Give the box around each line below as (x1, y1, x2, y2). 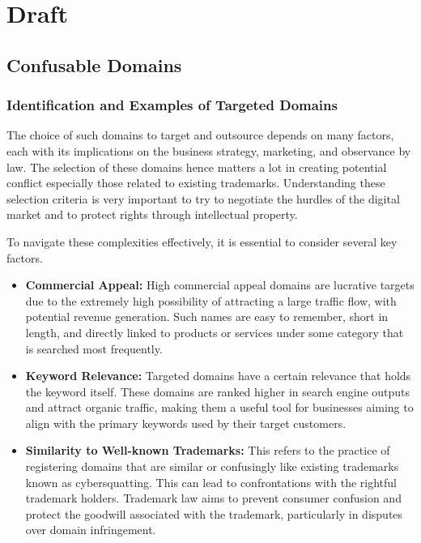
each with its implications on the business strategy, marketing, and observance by (6, 142, 411, 159)
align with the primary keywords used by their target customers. (25, 414, 347, 431)
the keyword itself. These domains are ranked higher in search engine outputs (25, 383, 410, 400)
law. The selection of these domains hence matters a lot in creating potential (6, 158, 387, 175)
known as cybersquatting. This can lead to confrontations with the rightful (25, 473, 397, 490)
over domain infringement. (25, 521, 156, 538)
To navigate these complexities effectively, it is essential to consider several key (6, 233, 398, 250)
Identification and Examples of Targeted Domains (6, 95, 338, 115)
